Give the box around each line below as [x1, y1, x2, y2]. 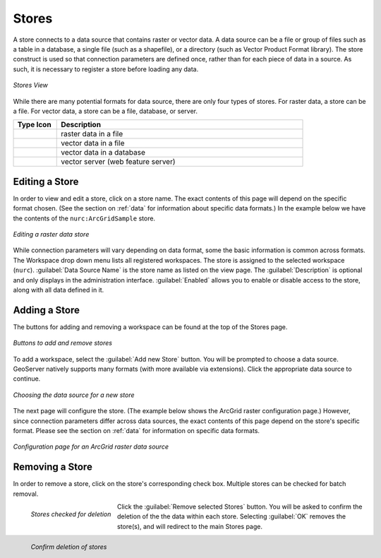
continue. [13, 374, 41, 383]
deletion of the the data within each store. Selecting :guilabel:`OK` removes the [116, 512, 346, 521]
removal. [13, 489, 39, 498]
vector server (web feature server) [61, 157, 176, 167]
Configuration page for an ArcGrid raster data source [13, 442, 169, 451]
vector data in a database [61, 148, 146, 158]
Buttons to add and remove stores [13, 339, 113, 348]
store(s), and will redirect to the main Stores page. [116, 522, 262, 530]
